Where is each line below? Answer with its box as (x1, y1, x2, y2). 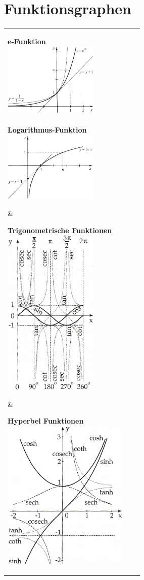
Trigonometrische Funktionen (8, 224, 112, 235)
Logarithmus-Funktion (8, 124, 87, 135)
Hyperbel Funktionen (8, 415, 84, 426)
